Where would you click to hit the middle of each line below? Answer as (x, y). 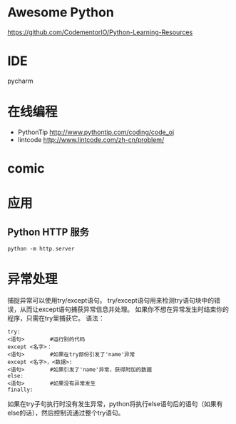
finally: (20, 390)
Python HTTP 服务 (48, 232)
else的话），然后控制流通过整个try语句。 (66, 413)
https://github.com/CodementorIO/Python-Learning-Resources (100, 32)
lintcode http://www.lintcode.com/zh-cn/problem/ (91, 139)
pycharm (20, 81)
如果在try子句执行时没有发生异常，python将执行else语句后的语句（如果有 (115, 403)
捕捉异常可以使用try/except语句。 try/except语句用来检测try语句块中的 (111, 300)
